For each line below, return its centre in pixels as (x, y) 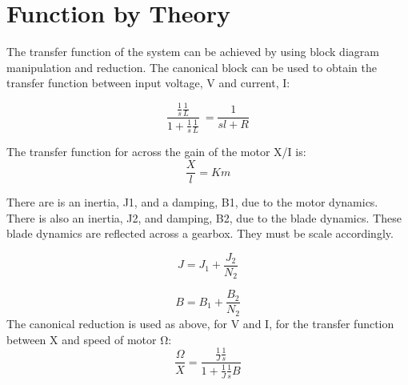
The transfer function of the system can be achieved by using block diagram (193, 52)
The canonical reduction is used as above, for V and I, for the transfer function (200, 323)
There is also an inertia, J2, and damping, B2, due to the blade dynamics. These (204, 217)
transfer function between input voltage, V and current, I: (148, 83)
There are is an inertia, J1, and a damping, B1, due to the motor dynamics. (192, 202)
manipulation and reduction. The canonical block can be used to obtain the (192, 67)
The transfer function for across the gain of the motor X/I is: (156, 152)
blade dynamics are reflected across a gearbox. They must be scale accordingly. (200, 233)
